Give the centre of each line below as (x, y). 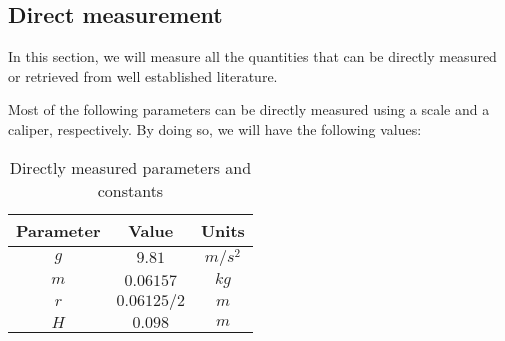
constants (130, 190)
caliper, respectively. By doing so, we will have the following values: (215, 128)
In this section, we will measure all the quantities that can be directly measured (252, 56)
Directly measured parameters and (130, 167)
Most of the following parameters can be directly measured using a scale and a (249, 109)
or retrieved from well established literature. (143, 75)
